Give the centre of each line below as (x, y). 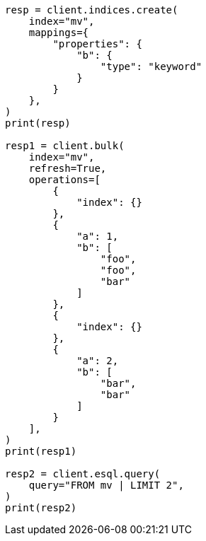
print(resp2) (41, 508)
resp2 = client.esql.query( (83, 474)
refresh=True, (68, 168)
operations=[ (64, 180)
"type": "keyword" (151, 66)
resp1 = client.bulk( (65, 146)
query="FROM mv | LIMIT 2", (106, 485)
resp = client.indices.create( (92, 10)
